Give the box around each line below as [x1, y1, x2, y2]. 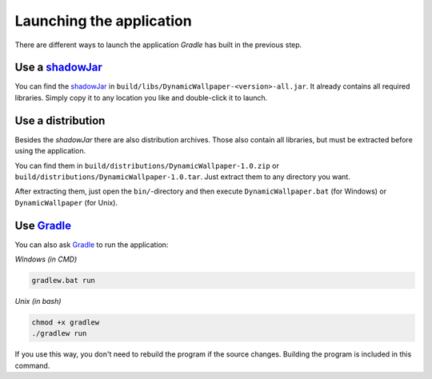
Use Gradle [14, 218, 72, 232]
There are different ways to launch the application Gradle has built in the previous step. [14, 40, 302, 50]
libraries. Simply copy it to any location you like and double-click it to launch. [14, 93, 268, 102]
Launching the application [14, 12, 192, 30]
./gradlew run [31, 329, 87, 338]
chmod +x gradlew [31, 317, 100, 327]
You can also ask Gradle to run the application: [14, 240, 169, 249]
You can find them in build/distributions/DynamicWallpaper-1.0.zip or [14, 161, 279, 170]
